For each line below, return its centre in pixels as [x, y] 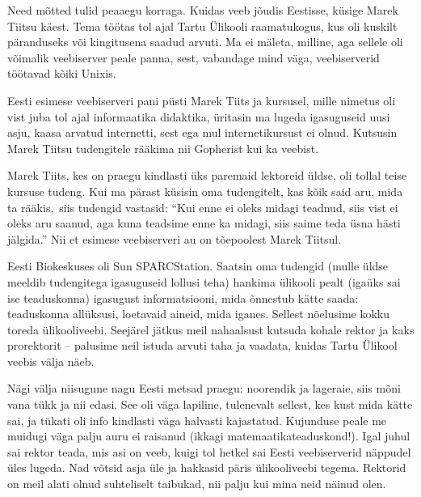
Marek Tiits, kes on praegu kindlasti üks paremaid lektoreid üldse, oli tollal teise [207, 175]
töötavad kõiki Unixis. [62, 73]
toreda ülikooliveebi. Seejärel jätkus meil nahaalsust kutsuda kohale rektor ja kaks [211, 329]
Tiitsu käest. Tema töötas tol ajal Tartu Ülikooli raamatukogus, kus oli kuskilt [202, 25]
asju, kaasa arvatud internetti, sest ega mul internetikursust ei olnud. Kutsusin [202, 132]
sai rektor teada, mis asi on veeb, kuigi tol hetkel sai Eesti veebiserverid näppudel [209, 451]
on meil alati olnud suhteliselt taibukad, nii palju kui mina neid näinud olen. [197, 484]
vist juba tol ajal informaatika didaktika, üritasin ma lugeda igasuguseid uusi [199, 116]
